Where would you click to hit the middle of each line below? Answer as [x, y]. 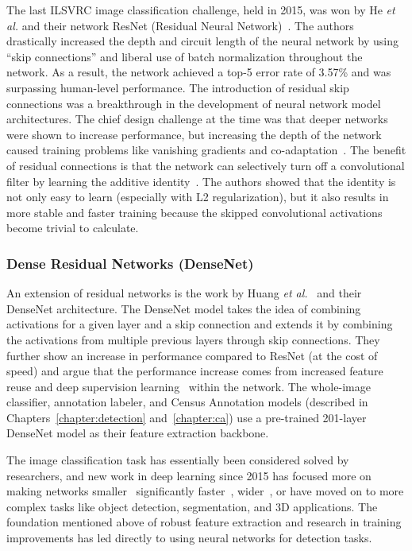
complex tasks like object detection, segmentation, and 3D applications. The [192, 506]
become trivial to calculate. [73, 228]
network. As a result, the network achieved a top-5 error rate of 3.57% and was [199, 72]
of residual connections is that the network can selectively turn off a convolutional [206, 165]
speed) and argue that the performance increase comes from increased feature [195, 371]
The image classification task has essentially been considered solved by [178, 460]
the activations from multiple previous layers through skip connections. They [193, 339]
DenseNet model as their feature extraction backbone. [138, 433]
